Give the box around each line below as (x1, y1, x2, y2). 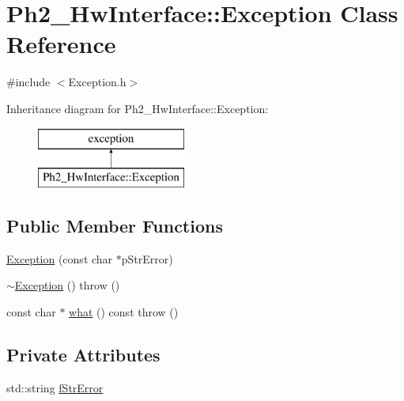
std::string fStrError (6, 379, 104, 395)
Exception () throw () (14, 277, 120, 293)
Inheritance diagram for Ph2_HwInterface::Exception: (6, 100, 269, 116)
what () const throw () (69, 304, 179, 320)
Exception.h (68, 74, 126, 90)
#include (6, 74, 51, 90)
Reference (6, 28, 116, 60)
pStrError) (121, 250, 173, 267)
